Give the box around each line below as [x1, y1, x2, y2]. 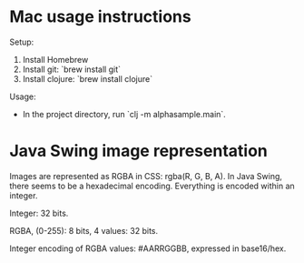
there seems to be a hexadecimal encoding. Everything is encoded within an [9, 180, 295, 191]
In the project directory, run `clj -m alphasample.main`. [22, 108, 227, 119]
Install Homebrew [22, 54, 89, 65]
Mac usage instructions [9, 6, 192, 27]
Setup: [9, 36, 34, 47]
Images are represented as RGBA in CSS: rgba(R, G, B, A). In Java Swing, [9, 170, 283, 181]
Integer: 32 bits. [9, 207, 69, 218]
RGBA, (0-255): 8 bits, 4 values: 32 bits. [9, 225, 159, 236]
